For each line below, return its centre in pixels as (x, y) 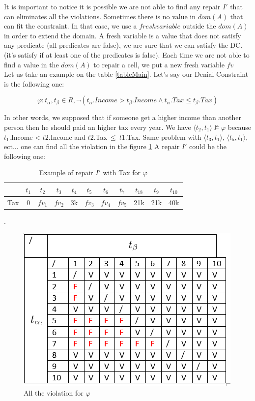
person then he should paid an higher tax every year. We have (98, 127)
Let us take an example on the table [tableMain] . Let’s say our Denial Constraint (126, 74)
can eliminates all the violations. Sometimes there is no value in (100, 16)
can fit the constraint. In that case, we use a (71, 26)
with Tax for (122, 172)
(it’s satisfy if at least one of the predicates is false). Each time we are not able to (127, 54)
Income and (68, 137)
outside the (199, 26)
